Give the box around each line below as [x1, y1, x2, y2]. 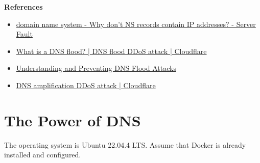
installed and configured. [4, 149, 81, 160]
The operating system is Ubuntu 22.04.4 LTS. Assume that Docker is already [4, 139, 246, 150]
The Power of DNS [4, 110, 141, 130]
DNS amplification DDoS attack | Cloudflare [16, 79, 156, 90]
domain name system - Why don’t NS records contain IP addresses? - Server [16, 18, 256, 29]
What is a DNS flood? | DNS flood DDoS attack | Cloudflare [16, 45, 207, 56]
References [4, 2, 43, 12]
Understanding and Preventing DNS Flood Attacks [16, 63, 176, 73]
